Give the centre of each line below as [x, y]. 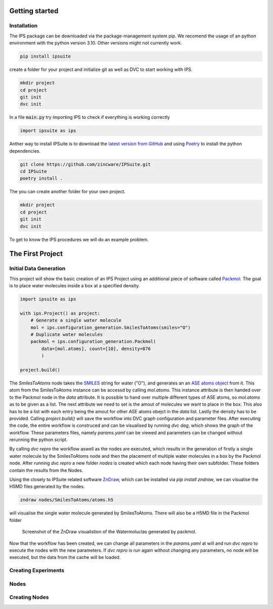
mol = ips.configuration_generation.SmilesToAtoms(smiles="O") [111, 327]
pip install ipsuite [45, 56]
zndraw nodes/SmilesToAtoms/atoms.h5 [67, 500]
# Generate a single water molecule [76, 320]
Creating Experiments [37, 571]
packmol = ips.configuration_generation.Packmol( [93, 342]
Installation [24, 26]
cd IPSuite [33, 171]
